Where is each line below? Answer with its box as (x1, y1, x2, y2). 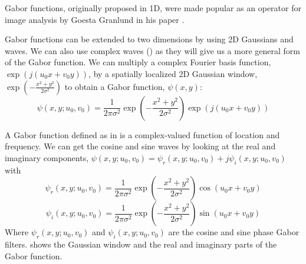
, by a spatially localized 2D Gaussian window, (88, 67, 258, 79)
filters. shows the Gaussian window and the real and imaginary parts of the (5, 238, 277, 250)
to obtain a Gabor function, (64, 80, 165, 92)
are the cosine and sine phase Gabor (168, 226, 300, 238)
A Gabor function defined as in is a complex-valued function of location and (5, 128, 280, 141)
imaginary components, (5, 151, 89, 163)
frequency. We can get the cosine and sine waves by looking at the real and (5, 140, 276, 152)
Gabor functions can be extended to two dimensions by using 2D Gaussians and (5, 33, 294, 45)
